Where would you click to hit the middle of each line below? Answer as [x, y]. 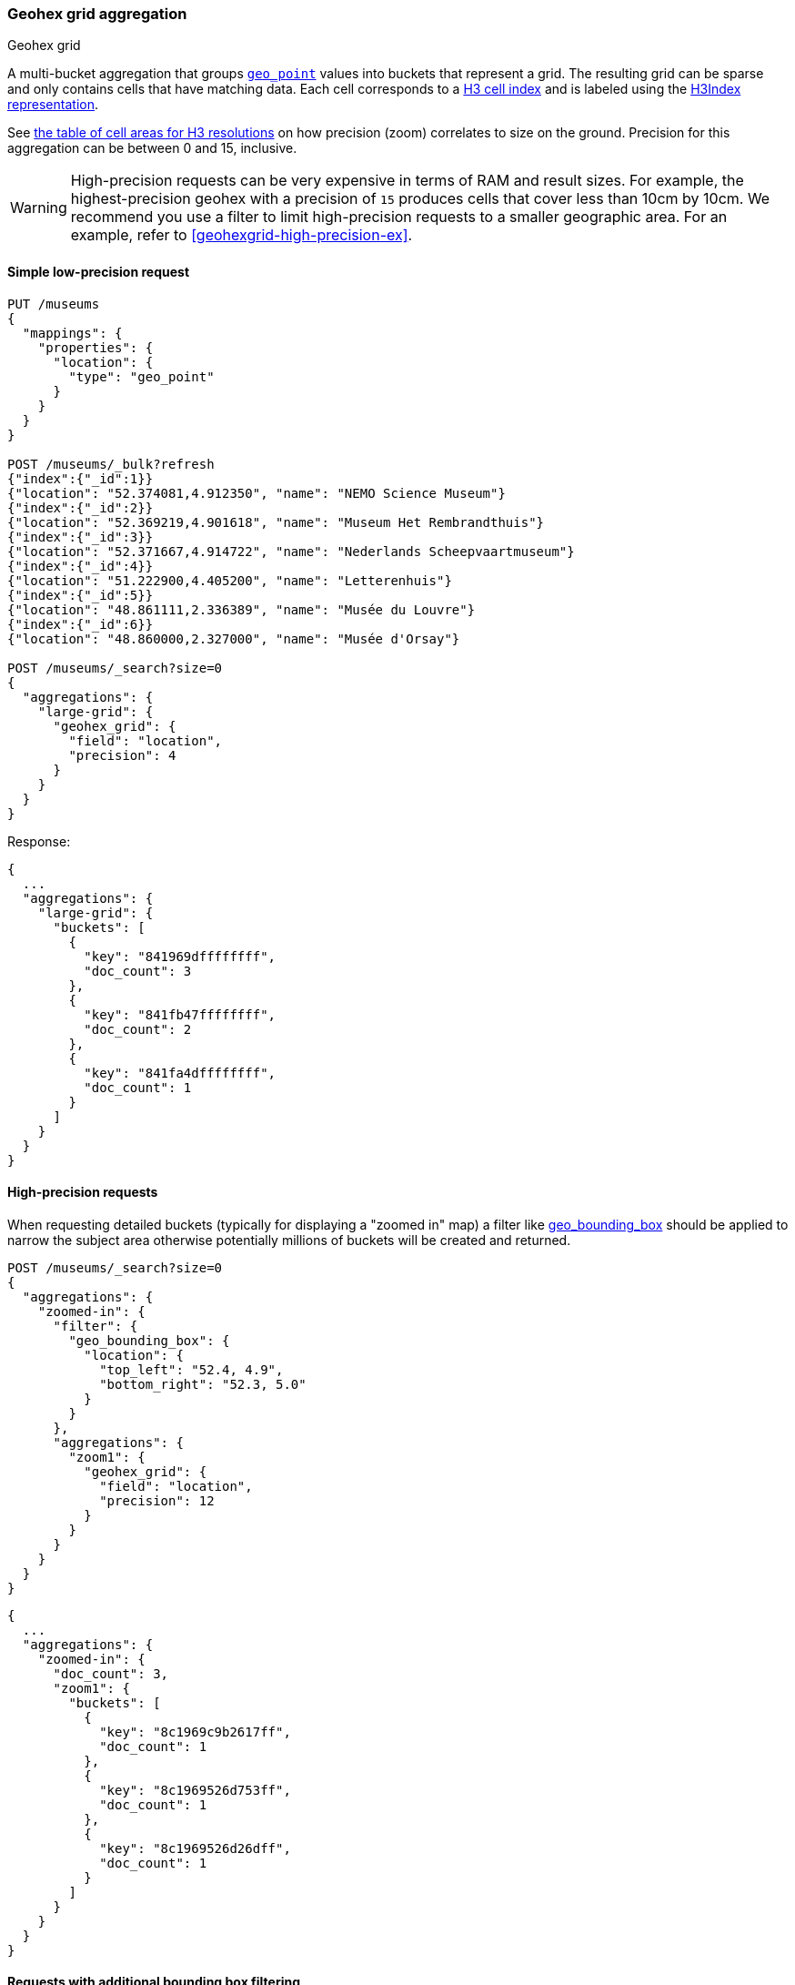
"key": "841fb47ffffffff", [180, 1014]
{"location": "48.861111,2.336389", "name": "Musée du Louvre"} [242, 609]
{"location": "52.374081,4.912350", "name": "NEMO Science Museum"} [257, 493]
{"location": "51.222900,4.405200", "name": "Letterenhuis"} [230, 580]
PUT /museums [54, 304]
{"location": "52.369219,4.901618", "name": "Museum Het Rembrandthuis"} [276, 522]
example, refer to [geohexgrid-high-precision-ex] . [242, 235]
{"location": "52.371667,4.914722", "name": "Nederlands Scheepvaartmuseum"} [291, 551]
